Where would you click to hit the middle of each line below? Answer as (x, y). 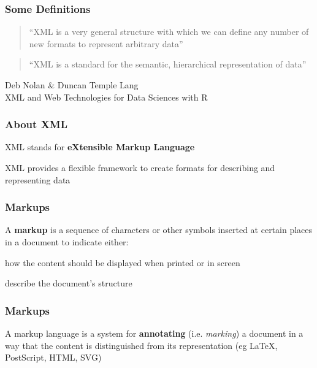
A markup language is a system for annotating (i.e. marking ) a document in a (154, 333)
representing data (38, 179)
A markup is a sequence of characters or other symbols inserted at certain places (159, 230)
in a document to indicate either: (67, 242)
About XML (36, 124)
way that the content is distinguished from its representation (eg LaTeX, (141, 345)
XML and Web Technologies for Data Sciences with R (106, 97)
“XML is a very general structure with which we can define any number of (169, 32)
